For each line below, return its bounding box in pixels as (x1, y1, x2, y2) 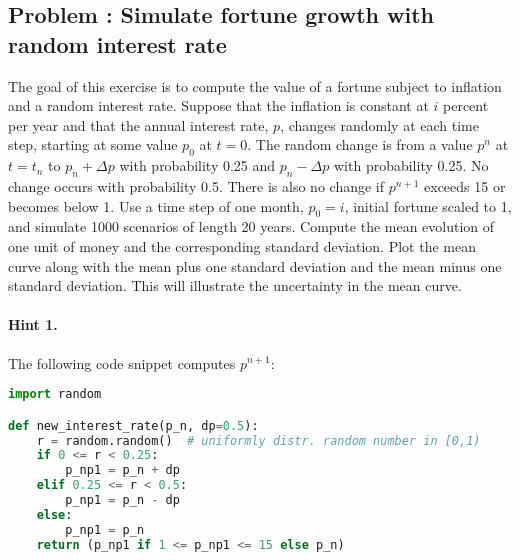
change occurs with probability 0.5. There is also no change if (8, 175, 385, 196)
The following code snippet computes (8, 352, 236, 373)
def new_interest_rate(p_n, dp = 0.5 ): (8, 418, 259, 433)
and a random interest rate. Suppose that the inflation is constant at (8, 95, 429, 116)
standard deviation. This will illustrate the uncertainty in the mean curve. (8, 275, 462, 296)
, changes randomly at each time (280, 114, 479, 135)
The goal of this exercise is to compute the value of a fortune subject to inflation (8, 75, 502, 96)
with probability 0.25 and (119, 155, 276, 176)
